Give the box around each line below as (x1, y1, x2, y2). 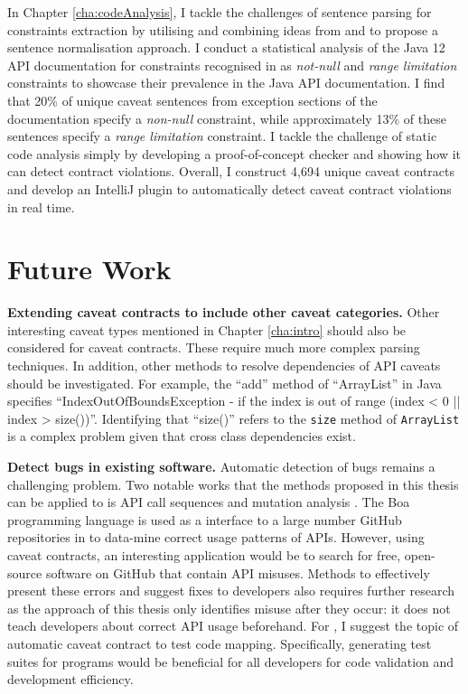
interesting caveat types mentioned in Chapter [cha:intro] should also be (7, 320, 407, 339)
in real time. (7, 197, 75, 216)
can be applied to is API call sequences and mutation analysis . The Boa (7, 492, 410, 511)
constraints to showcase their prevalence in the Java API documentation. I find (7, 73, 445, 92)
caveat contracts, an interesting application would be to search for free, (7, 546, 401, 565)
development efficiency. (7, 670, 134, 689)
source (7, 563, 42, 582)
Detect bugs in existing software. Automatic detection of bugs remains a (7, 457, 435, 476)
